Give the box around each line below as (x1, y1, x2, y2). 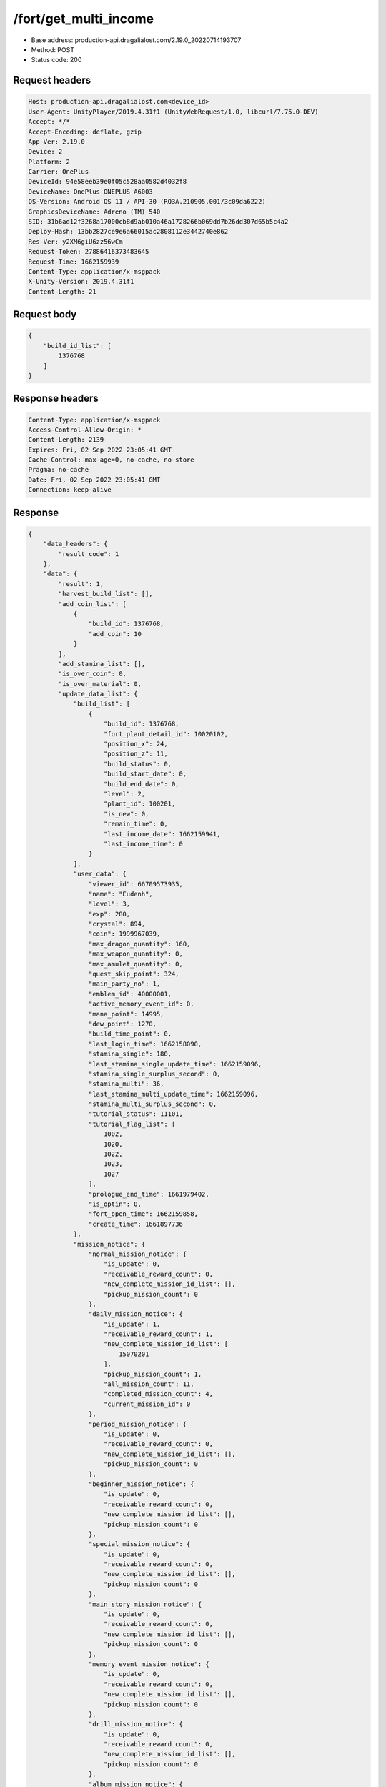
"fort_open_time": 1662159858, (88, 1210, 198, 1218)
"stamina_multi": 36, (88, 1080, 164, 1088)
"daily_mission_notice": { (88, 1310, 184, 1318)
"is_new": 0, (104, 810, 149, 818)
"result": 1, (58, 580, 104, 588)
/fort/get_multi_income (13, 11, 154, 26)
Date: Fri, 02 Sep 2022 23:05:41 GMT (28, 475, 161, 484)
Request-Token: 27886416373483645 (28, 247, 149, 256)
